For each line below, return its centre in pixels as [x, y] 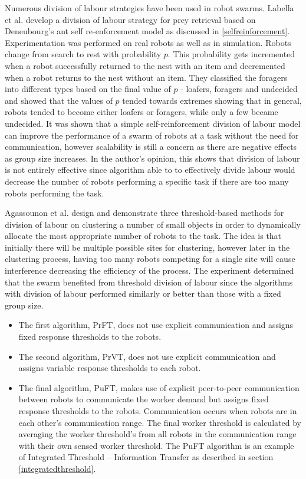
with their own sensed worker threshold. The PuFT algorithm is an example [156, 445]
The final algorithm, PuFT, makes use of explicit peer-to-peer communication [159, 387]
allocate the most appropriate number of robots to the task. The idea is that [143, 236]
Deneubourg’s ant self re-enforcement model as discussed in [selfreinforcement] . [147, 31]
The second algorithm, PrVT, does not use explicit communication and [147, 356]
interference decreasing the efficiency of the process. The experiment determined [149, 270]
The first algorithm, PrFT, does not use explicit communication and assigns [156, 325]
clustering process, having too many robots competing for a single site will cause [150, 259]
